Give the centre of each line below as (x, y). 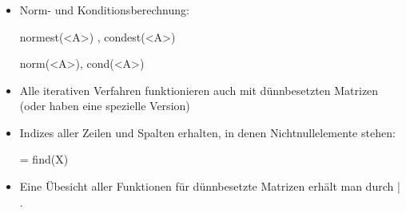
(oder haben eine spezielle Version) (105, 106)
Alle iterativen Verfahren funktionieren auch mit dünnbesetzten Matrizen (199, 90)
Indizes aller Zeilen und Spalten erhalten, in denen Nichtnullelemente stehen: (207, 132)
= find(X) (44, 159)
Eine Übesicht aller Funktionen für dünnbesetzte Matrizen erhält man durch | (210, 186)
